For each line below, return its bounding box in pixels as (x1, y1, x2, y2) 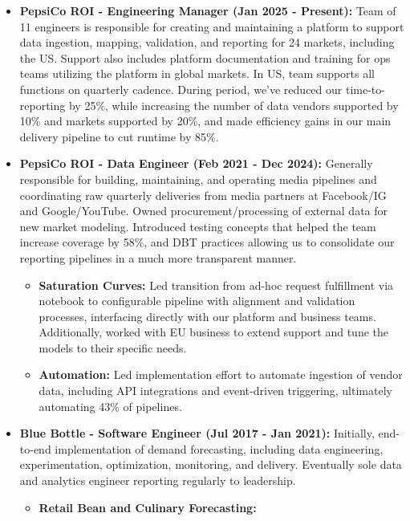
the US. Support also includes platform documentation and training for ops (19, 49, 391, 66)
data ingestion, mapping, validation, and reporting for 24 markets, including (19, 34, 395, 51)
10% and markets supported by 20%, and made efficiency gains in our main (19, 112, 392, 129)
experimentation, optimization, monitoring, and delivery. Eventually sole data (19, 456, 402, 473)
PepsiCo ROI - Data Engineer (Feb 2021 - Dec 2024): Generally (19, 155, 373, 172)
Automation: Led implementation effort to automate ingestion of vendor (39, 366, 403, 383)
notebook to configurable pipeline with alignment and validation (39, 292, 355, 309)
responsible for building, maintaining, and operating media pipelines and (19, 170, 377, 187)
